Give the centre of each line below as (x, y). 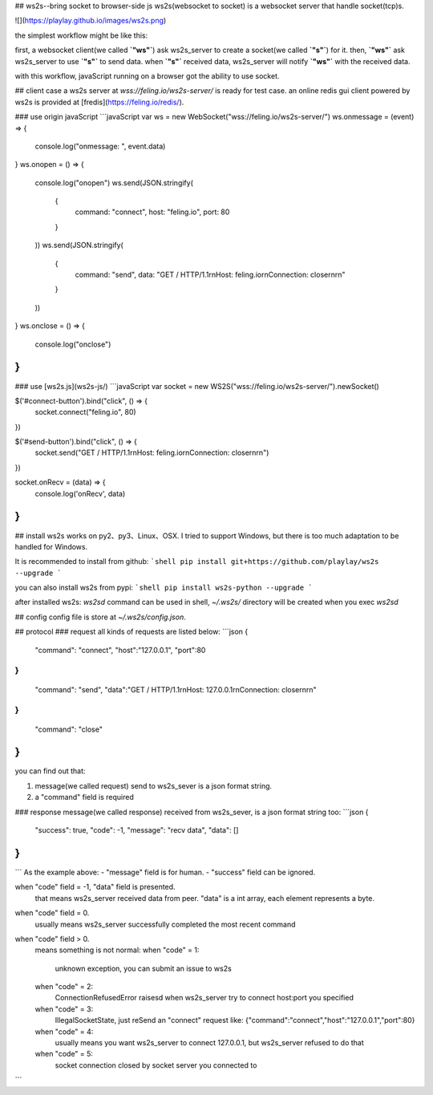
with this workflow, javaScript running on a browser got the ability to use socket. (147, 75)
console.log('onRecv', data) (80, 493)
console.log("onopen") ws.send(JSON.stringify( (114, 182)
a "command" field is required (84, 797)
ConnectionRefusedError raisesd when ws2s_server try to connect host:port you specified (204, 998)
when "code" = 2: (64, 987)
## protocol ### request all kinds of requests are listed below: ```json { (132, 632)
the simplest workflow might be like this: (81, 35)
